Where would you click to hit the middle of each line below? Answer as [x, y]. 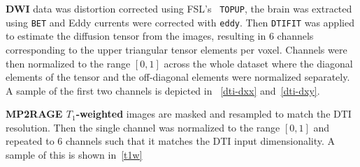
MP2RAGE [34, 114]
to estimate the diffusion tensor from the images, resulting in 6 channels [160, 36]
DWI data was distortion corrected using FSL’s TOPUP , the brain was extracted [179, 8]
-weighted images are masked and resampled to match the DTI [214, 114]
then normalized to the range [68, 63]
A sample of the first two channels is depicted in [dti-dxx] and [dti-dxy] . [163, 90]
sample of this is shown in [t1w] [74, 155]
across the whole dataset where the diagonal [258, 63]
